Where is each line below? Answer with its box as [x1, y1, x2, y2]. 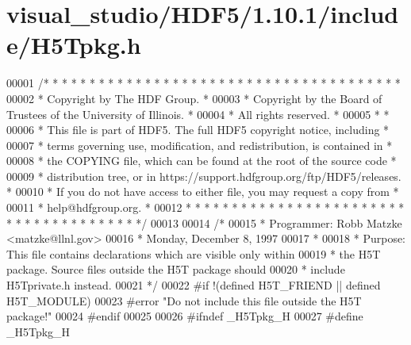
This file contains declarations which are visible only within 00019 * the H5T [6, 245, 381, 262]
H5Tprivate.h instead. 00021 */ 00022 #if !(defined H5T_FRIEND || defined [6, 277, 381, 293]
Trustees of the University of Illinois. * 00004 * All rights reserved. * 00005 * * [6, 105, 390, 122]
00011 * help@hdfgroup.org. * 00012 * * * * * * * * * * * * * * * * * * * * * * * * [6, 199, 405, 216]
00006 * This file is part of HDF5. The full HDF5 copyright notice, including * [6, 121, 390, 138]
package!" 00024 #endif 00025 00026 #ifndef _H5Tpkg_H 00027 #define [6, 308, 363, 324]
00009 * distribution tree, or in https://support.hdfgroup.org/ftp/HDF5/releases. [6, 167, 401, 184]
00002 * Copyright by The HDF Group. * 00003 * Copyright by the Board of [6, 90, 382, 106]
